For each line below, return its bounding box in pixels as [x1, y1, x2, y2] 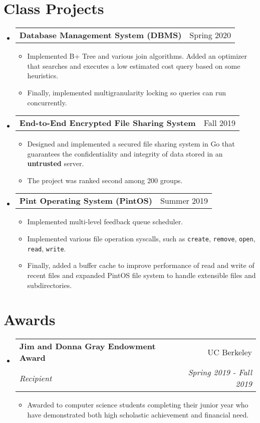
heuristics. [27, 70, 59, 81]
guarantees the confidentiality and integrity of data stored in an [27, 148, 223, 159]
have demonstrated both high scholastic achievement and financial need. [27, 409, 249, 419]
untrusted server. [27, 158, 84, 169]
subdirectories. [27, 279, 72, 290]
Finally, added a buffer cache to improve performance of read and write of [27, 260, 254, 270]
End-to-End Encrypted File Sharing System [19, 117, 196, 129]
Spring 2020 [189, 29, 231, 41]
